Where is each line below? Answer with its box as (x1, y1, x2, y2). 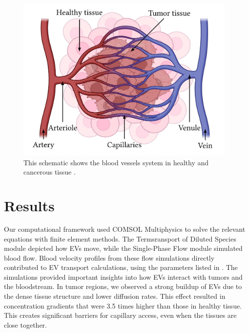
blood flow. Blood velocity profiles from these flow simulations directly (4, 252, 215, 263)
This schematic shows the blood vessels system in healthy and (23, 157, 209, 167)
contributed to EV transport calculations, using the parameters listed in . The (4, 262, 238, 272)
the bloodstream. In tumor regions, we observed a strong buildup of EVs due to (4, 281, 242, 291)
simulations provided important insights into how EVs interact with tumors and (4, 271, 243, 282)
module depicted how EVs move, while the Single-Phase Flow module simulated (4, 243, 243, 253)
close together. (4, 319, 47, 330)
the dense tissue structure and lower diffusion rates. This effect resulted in (4, 291, 226, 301)
